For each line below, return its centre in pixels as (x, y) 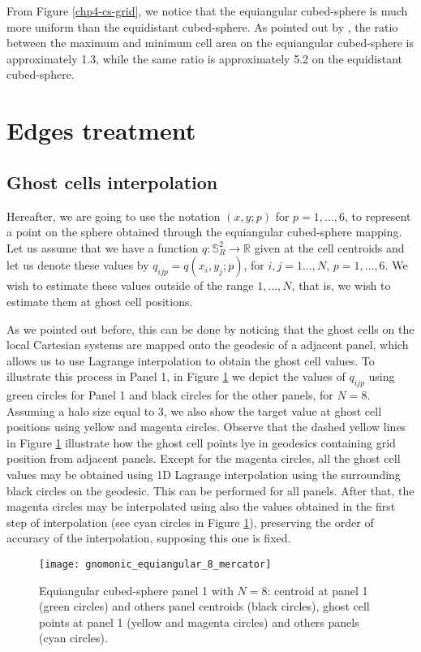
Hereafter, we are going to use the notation (114, 216)
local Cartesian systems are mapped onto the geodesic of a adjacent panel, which (208, 345)
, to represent (378, 216)
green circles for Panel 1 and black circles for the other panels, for (170, 395)
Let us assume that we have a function (103, 247)
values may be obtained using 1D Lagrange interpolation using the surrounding (204, 475)
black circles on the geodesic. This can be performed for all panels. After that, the (210, 490)
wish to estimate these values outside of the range (130, 285)
